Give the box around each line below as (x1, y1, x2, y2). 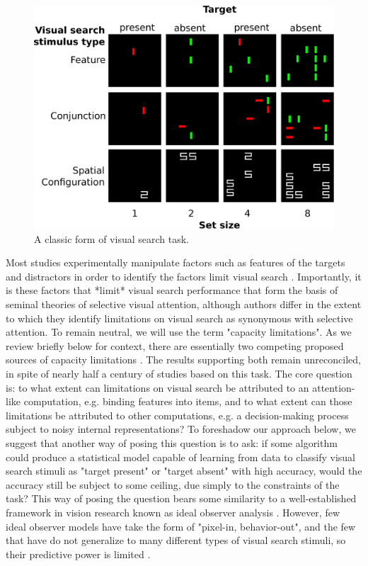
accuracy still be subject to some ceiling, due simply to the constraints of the (6, 477, 340, 492)
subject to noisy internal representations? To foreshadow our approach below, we (6, 421, 356, 436)
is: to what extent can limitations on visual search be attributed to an (6, 380, 309, 395)
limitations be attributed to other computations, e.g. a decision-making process (6, 407, 349, 422)
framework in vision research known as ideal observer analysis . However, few (6, 504, 340, 519)
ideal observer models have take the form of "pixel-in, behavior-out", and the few (6, 519, 356, 533)
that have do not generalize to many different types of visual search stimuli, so (6, 533, 346, 548)
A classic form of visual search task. (34, 231, 189, 246)
